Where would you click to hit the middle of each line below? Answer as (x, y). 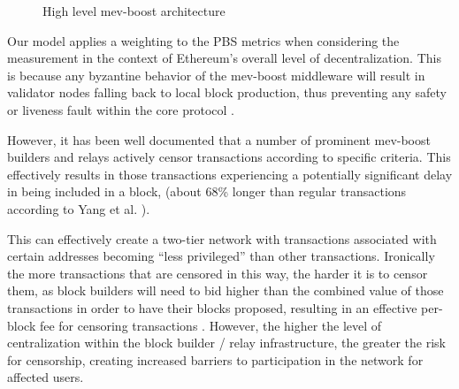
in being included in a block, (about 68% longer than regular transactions (207, 191)
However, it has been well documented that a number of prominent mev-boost (219, 139)
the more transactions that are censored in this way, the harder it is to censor (218, 273)
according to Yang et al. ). (79, 208)
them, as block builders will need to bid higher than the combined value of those (226, 290)
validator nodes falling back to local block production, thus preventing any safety (227, 92)
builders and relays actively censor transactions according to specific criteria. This (229, 157)
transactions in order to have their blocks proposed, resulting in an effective (212, 307)
